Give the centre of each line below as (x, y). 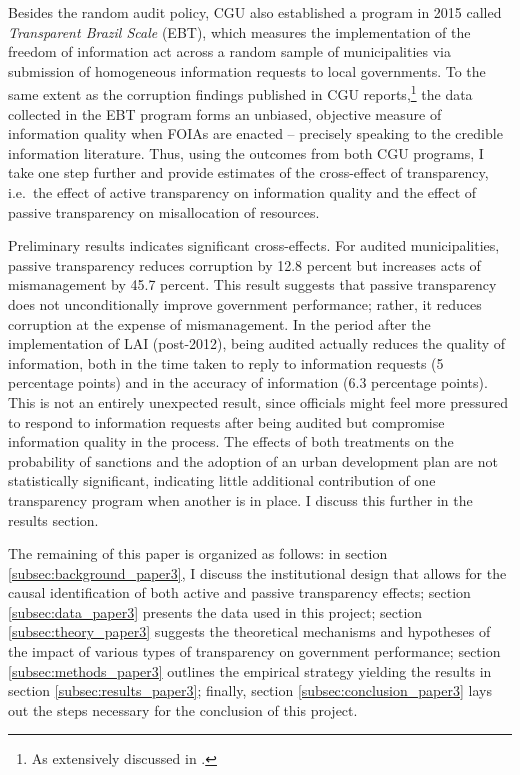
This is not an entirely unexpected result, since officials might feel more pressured (258, 401)
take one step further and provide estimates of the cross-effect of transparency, (248, 172)
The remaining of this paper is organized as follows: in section (198, 553)
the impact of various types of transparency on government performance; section (254, 651)
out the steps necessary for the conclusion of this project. (183, 709)
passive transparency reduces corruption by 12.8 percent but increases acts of (244, 264)
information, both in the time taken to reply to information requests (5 (226, 362)
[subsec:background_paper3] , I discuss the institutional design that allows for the (257, 572)
